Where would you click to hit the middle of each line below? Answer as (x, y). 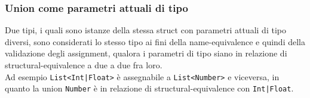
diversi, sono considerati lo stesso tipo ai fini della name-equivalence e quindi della (155, 41)
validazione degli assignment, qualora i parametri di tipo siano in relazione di (146, 53)
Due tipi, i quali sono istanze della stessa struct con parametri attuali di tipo (145, 30)
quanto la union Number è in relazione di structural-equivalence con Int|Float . (149, 88)
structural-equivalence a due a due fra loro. (84, 65)
